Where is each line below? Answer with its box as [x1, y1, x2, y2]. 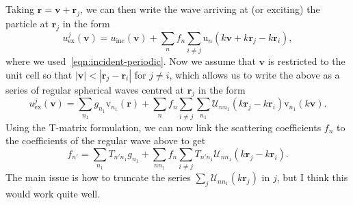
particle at [5, 16, 49, 30]
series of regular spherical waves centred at [5, 82, 185, 96]
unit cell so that [5, 67, 73, 81]
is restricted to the [267, 53, 345, 68]
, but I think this [276, 170, 348, 184]
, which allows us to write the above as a [169, 67, 340, 81]
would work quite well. [5, 186, 101, 200]
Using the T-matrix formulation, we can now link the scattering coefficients [5, 120, 322, 134]
